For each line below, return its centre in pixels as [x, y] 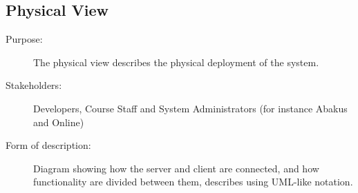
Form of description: [48, 145]
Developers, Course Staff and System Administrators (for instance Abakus [190, 108]
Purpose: [24, 39]
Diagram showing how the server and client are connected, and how [176, 168]
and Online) [59, 122]
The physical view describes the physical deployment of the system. [176, 62]
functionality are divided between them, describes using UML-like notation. [193, 182]
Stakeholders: [34, 85]
